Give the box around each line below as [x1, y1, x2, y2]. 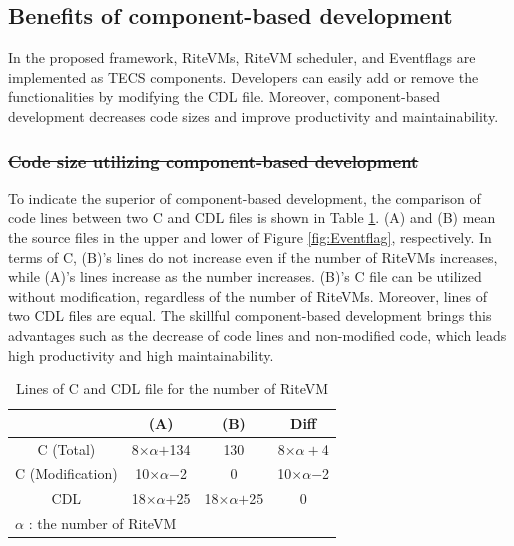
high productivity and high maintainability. [8, 344, 274, 365]
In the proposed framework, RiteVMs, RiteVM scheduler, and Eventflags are [8, 47, 476, 68]
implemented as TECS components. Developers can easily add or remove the [8, 66, 479, 87]
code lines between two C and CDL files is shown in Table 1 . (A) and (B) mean [8, 207, 496, 228]
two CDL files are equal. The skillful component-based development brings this [8, 305, 492, 326]
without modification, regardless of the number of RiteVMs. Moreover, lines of [8, 285, 488, 306]
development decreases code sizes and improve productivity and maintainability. [8, 105, 499, 126]
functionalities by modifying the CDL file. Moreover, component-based [8, 86, 440, 107]
